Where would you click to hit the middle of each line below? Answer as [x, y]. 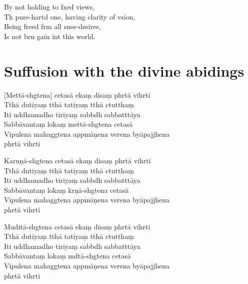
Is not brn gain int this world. [50, 36]
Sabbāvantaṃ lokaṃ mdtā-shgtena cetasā [67, 256]
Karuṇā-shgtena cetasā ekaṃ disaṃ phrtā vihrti [77, 161]
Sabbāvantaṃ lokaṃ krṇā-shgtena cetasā [66, 190]
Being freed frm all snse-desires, [52, 26]
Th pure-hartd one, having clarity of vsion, [70, 16]
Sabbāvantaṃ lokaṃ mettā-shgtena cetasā [68, 124]
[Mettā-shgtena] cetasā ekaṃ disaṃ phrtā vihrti [77, 94]
